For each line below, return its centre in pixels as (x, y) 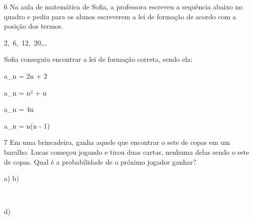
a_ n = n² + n (25, 92)
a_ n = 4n (19, 109)
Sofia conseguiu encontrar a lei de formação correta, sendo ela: (98, 59)
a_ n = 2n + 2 (26, 75)
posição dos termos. (34, 26)
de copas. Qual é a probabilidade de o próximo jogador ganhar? (100, 161)
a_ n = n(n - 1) (27, 125)
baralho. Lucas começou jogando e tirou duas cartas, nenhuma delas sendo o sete (127, 152)
